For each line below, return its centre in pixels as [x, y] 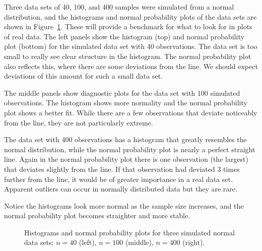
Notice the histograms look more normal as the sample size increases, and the [124, 205]
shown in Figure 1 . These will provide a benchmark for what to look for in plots [128, 26]
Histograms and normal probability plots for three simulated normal [129, 232]
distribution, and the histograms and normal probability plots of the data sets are [130, 16]
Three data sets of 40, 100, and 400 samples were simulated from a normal [119, 7]
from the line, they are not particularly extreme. [79, 122]
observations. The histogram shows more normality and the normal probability [126, 103]
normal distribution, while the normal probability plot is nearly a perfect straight [130, 149]
